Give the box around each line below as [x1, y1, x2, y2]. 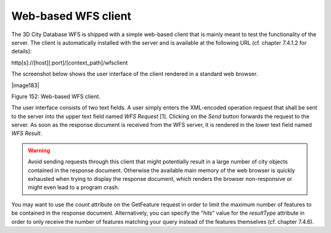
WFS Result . [11, 129, 42, 137]
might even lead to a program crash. [28, 184, 120, 191]
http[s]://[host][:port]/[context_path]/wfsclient [11, 59, 128, 66]
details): [11, 48, 32, 55]
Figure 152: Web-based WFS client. [11, 93, 101, 100]
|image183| [11, 82, 40, 89]
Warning [28, 147, 50, 154]
